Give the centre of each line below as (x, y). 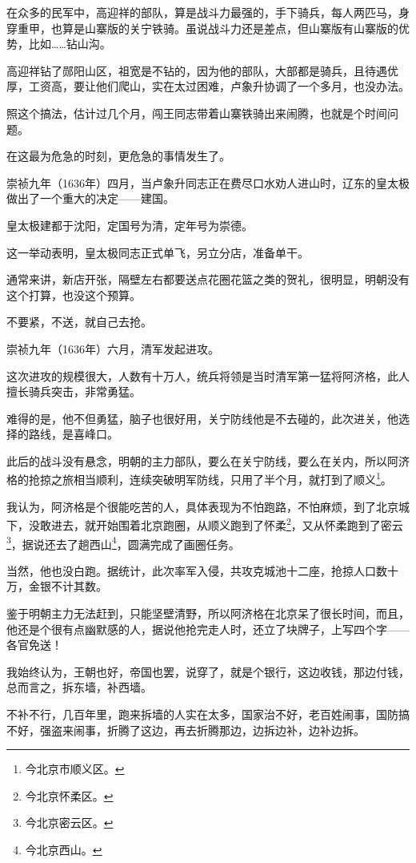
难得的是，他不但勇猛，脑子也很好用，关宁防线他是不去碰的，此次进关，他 (202, 418)
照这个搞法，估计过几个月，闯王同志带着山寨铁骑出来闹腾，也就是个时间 (197, 113)
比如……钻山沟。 (70, 44)
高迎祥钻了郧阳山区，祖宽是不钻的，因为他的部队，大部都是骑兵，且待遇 (197, 70)
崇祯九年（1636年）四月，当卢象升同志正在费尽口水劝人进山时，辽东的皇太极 (208, 182)
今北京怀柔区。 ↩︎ (69, 795)
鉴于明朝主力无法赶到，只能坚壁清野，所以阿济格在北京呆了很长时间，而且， (208, 613)
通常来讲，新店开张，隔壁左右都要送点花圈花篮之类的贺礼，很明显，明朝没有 (208, 279)
